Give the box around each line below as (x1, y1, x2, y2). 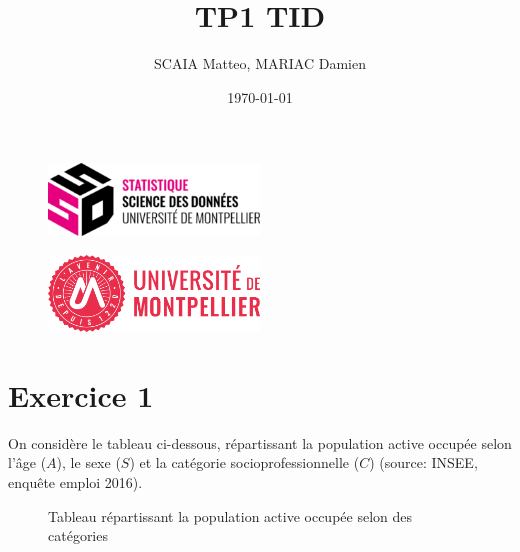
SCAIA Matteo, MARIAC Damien (154, 53, 366, 74)
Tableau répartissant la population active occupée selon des (48, 505, 412, 526)
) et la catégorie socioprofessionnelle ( (129, 452, 360, 473)
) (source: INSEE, (369, 452, 478, 473)
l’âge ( (8, 452, 47, 473)
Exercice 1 (8, 374, 154, 415)
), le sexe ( (56, 452, 121, 473)
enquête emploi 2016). (8, 471, 143, 492)
